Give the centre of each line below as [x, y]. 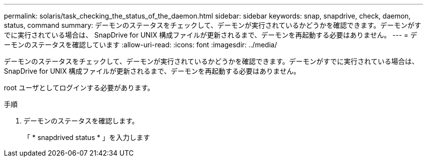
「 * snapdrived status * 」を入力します [87, 137]
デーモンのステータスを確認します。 [81, 121]
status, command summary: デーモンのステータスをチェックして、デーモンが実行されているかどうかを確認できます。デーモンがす [213, 25]
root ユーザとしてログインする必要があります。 [79, 88]
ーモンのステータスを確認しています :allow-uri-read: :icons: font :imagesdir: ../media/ [141, 45]
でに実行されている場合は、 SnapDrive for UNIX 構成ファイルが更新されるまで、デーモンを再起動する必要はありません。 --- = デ [211, 35]
